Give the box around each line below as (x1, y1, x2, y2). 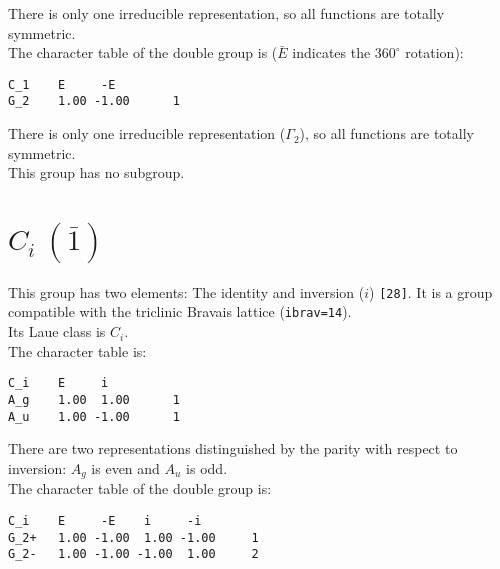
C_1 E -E (8, 77, 116, 92)
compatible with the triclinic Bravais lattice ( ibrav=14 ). (8, 301, 352, 322)
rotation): (405, 42, 464, 63)
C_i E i (8, 376, 109, 391)
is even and (91, 457, 160, 478)
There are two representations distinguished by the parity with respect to (8, 438, 458, 459)
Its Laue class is (8, 321, 106, 342)
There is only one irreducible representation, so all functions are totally (8, 3, 445, 23)
